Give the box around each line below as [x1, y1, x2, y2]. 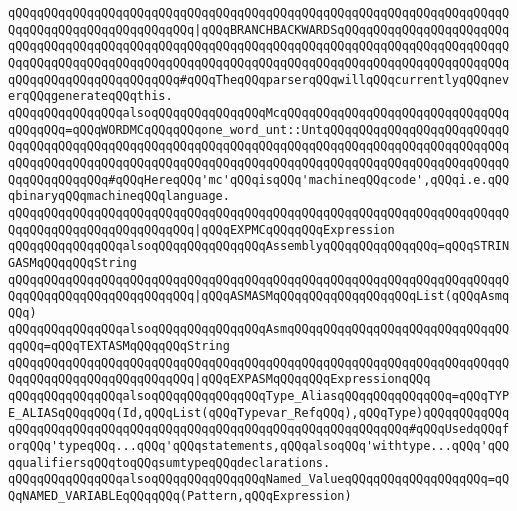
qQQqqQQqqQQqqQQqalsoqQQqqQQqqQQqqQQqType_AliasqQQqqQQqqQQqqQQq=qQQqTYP [8, 389, 510, 404]
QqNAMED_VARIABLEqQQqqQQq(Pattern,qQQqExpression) [8, 489, 352, 504]
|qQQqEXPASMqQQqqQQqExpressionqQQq [194, 372, 431, 387]
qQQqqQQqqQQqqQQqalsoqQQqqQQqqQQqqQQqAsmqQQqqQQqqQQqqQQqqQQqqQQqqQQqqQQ [8, 322, 510, 337]
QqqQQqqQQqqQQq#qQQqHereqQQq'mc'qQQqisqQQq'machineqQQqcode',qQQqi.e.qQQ [8, 172, 510, 187]
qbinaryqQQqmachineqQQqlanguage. [8, 189, 230, 204]
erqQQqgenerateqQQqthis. [8, 89, 173, 104]
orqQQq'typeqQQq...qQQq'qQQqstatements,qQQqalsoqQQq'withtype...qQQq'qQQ [8, 439, 510, 454]
